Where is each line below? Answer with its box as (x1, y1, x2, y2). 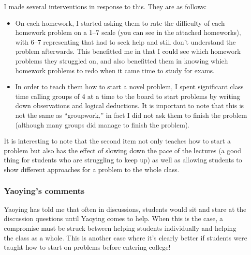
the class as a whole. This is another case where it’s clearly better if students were (4, 232, 247, 242)
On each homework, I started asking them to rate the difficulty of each (15, 17, 225, 28)
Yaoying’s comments (4, 185, 85, 197)
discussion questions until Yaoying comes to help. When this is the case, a (4, 213, 223, 223)
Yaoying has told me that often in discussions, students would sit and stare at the (4, 204, 247, 214)
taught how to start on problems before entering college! (4, 242, 171, 252)
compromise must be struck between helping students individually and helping (4, 223, 236, 233)
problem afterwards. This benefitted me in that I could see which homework (15, 46, 241, 56)
